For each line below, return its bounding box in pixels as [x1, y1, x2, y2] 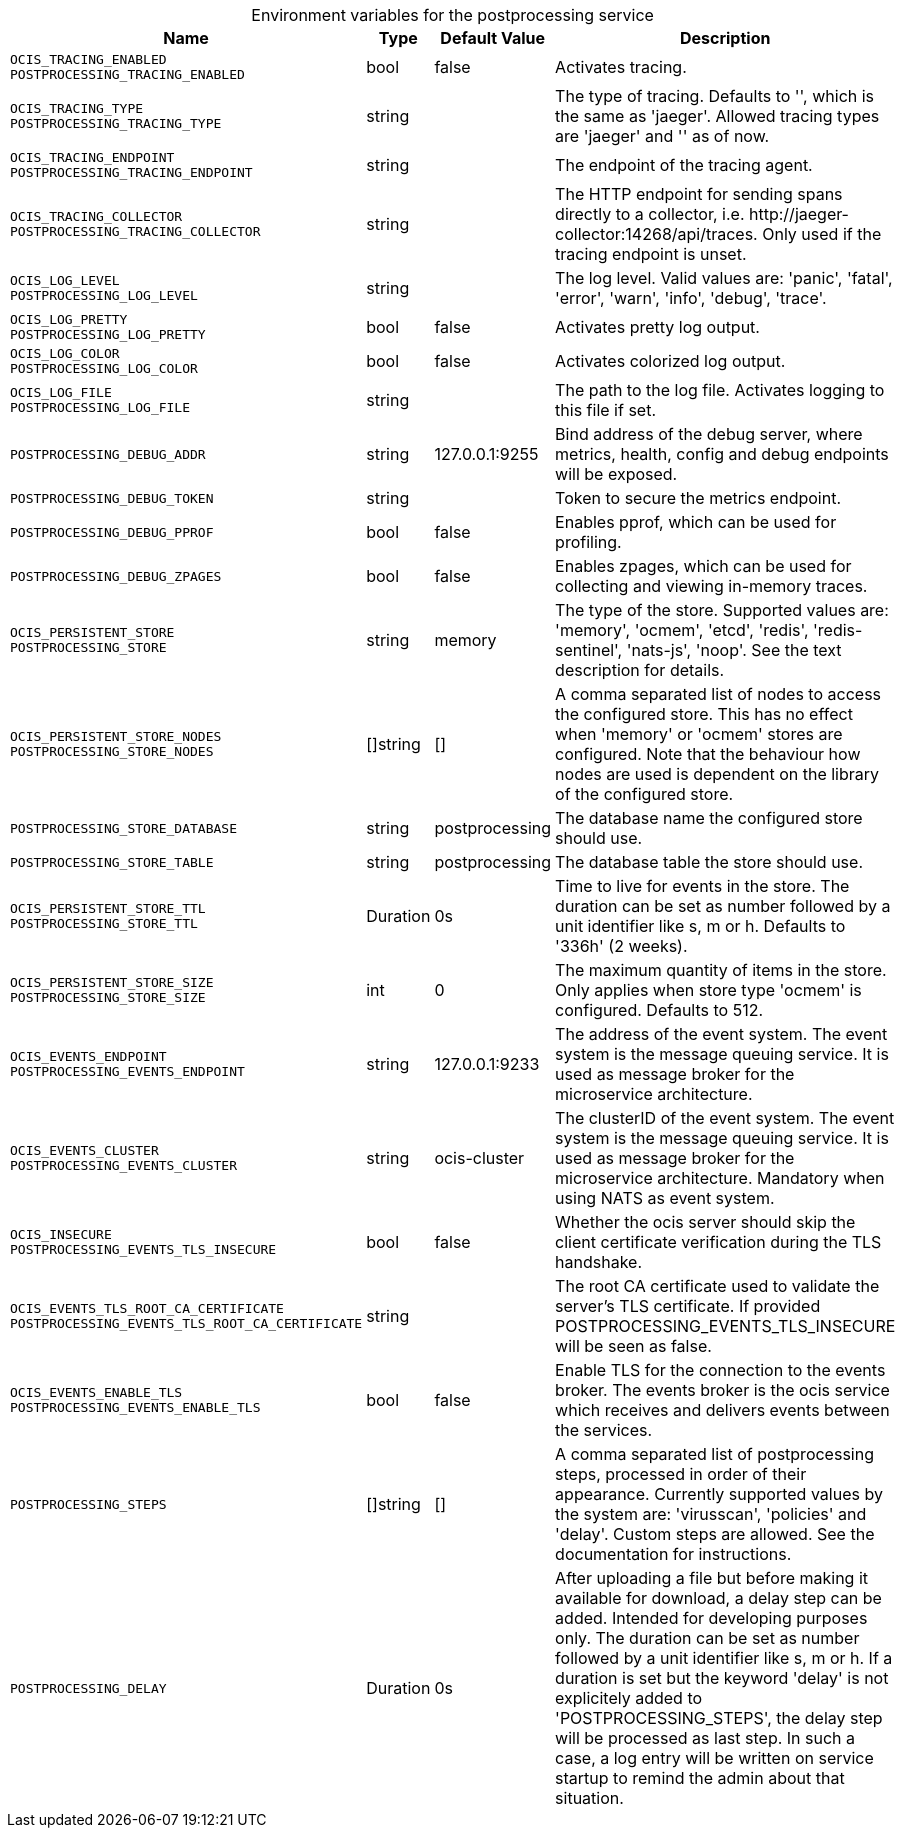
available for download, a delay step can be [555, 1588, 882, 1608]
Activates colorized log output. [555, 351, 786, 371]
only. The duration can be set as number [555, 1628, 860, 1648]
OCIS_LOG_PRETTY [10, 312, 128, 327]
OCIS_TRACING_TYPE [10, 101, 144, 116]
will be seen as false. [555, 1336, 712, 1356]
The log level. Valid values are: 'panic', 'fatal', [555, 268, 893, 288]
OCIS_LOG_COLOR [10, 346, 120, 361]
